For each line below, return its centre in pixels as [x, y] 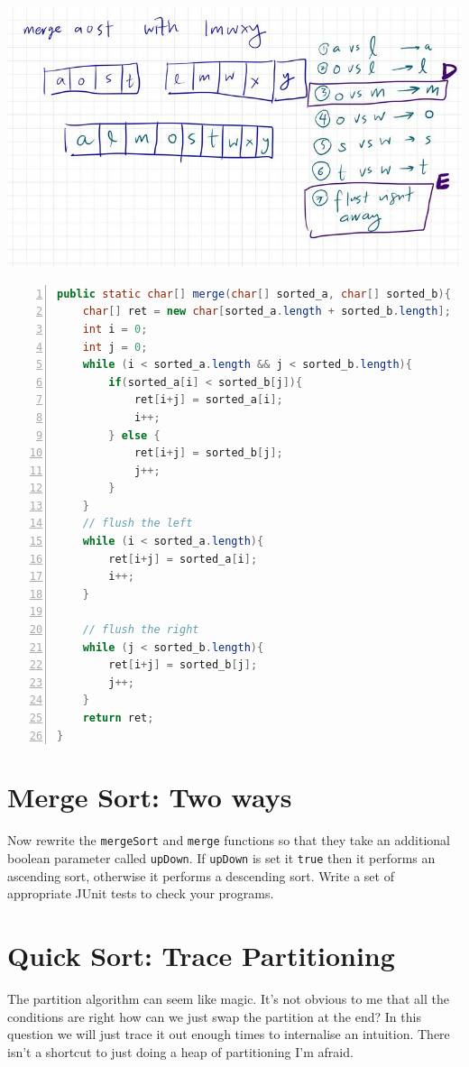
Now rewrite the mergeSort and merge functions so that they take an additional [229, 840]
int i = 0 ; [115, 329]
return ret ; [118, 718]
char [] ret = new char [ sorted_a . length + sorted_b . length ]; [267, 312]
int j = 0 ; [115, 347]
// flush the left [138, 524]
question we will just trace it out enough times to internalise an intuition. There [229, 1034]
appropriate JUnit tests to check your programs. [141, 893]
